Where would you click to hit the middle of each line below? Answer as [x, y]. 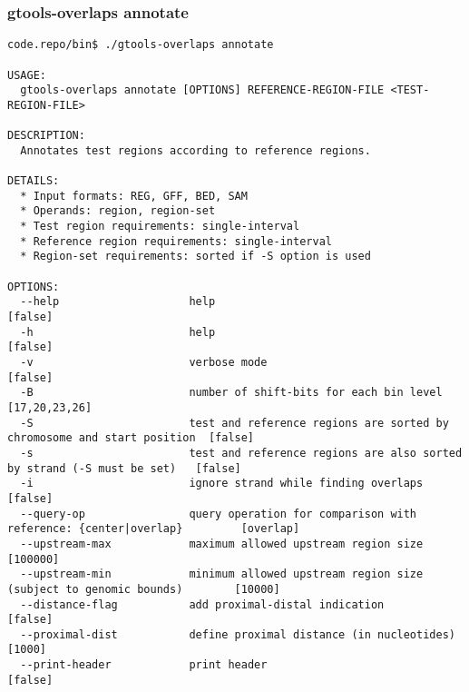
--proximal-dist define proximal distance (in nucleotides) [238, 634]
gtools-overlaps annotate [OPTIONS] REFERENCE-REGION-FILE [202, 90]
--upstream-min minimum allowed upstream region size [222, 574]
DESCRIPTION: [46, 136]
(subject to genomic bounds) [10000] [144, 589]
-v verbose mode [144, 362]
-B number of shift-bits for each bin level [231, 393]
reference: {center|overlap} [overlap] [154, 529]
